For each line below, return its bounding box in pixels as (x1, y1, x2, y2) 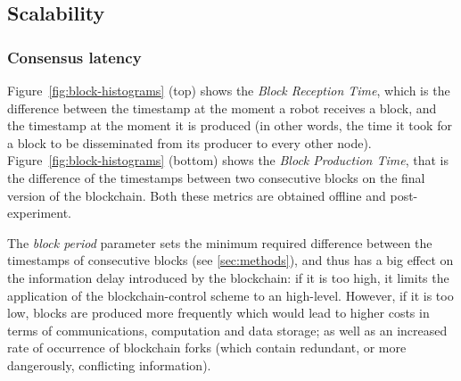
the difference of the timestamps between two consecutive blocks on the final (7, 168, 425, 186)
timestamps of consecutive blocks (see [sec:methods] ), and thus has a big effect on (7, 251, 454, 269)
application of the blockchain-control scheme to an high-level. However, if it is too (7, 286, 454, 304)
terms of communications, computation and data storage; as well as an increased (7, 320, 448, 339)
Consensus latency (7, 46, 142, 68)
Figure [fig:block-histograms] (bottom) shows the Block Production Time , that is (7, 151, 449, 170)
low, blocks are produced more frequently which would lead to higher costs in (7, 303, 430, 322)
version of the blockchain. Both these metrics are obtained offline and (7, 186, 386, 204)
